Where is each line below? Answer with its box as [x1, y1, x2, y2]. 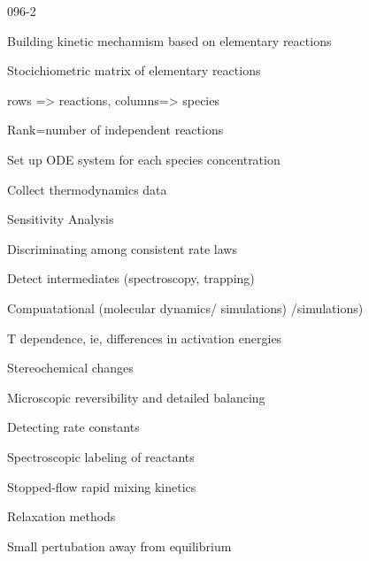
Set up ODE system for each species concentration [7, 150, 281, 168]
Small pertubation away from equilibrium [7, 536, 232, 555]
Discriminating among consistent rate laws [7, 239, 237, 257]
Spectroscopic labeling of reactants [7, 447, 195, 465]
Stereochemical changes [7, 358, 134, 377]
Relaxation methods [7, 507, 116, 526]
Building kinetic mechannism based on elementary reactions [7, 31, 332, 50]
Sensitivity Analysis [7, 210, 114, 228]
